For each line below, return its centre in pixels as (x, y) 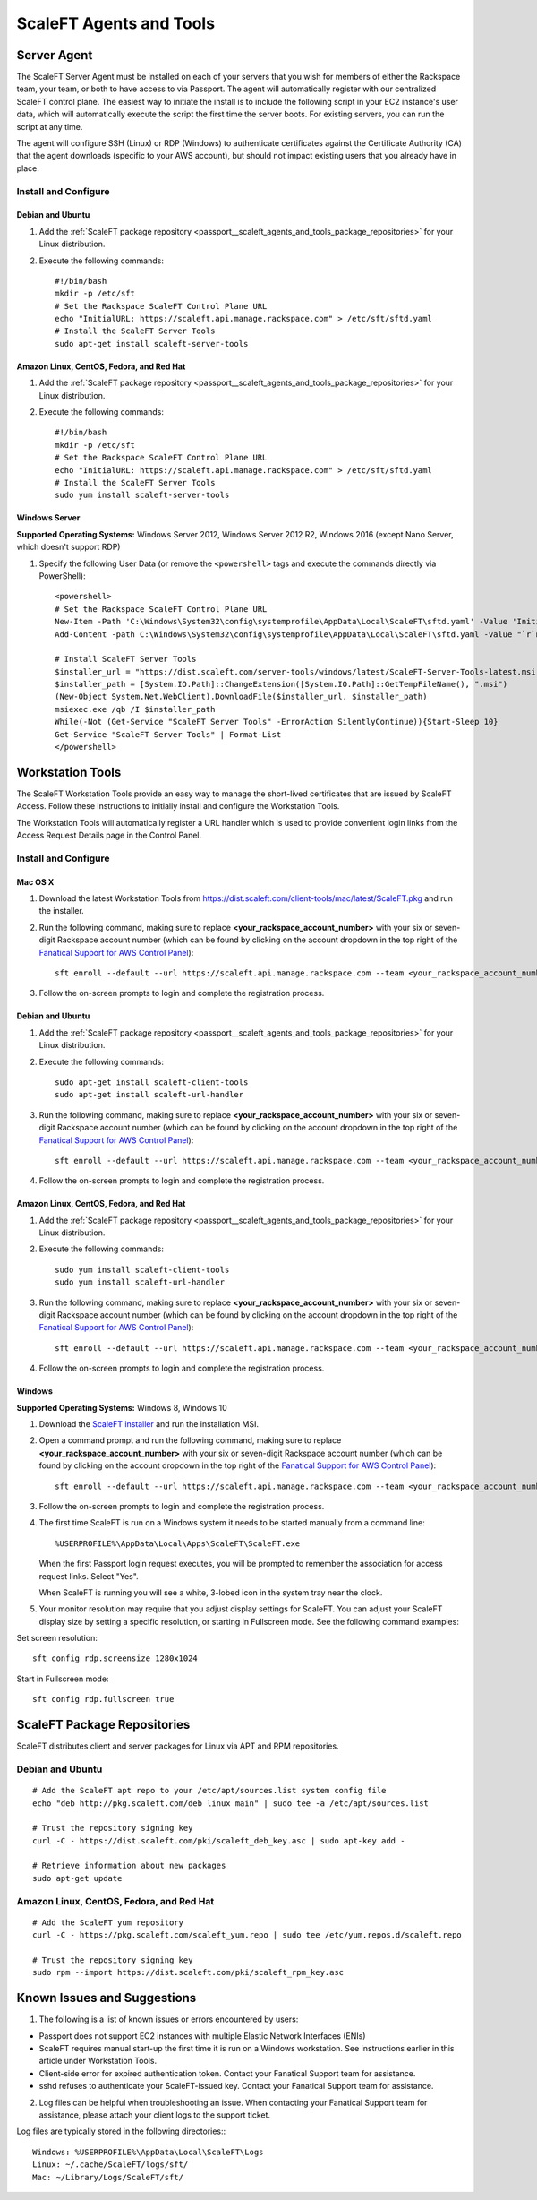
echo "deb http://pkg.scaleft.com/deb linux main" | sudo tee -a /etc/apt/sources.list (231, 1803)
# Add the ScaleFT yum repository (108, 1922)
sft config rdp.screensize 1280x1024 (115, 1659)
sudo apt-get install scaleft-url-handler (149, 1095)
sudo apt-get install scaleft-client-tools (152, 1082)
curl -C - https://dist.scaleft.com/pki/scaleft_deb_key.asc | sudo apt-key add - (219, 1840)
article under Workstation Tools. (98, 2061)
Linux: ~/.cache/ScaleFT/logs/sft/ (111, 2165)
